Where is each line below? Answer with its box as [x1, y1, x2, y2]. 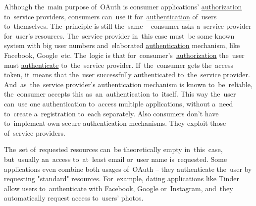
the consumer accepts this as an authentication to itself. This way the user [4, 89, 236, 99]
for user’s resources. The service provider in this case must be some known [4, 30, 235, 41]
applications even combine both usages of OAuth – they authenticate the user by [4, 163, 252, 174]
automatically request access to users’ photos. [4, 193, 144, 203]
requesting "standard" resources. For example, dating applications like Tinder [4, 173, 239, 184]
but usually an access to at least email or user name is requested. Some [4, 154, 227, 164]
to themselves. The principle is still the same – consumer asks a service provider [4, 21, 252, 31]
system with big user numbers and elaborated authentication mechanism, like [4, 40, 240, 51]
